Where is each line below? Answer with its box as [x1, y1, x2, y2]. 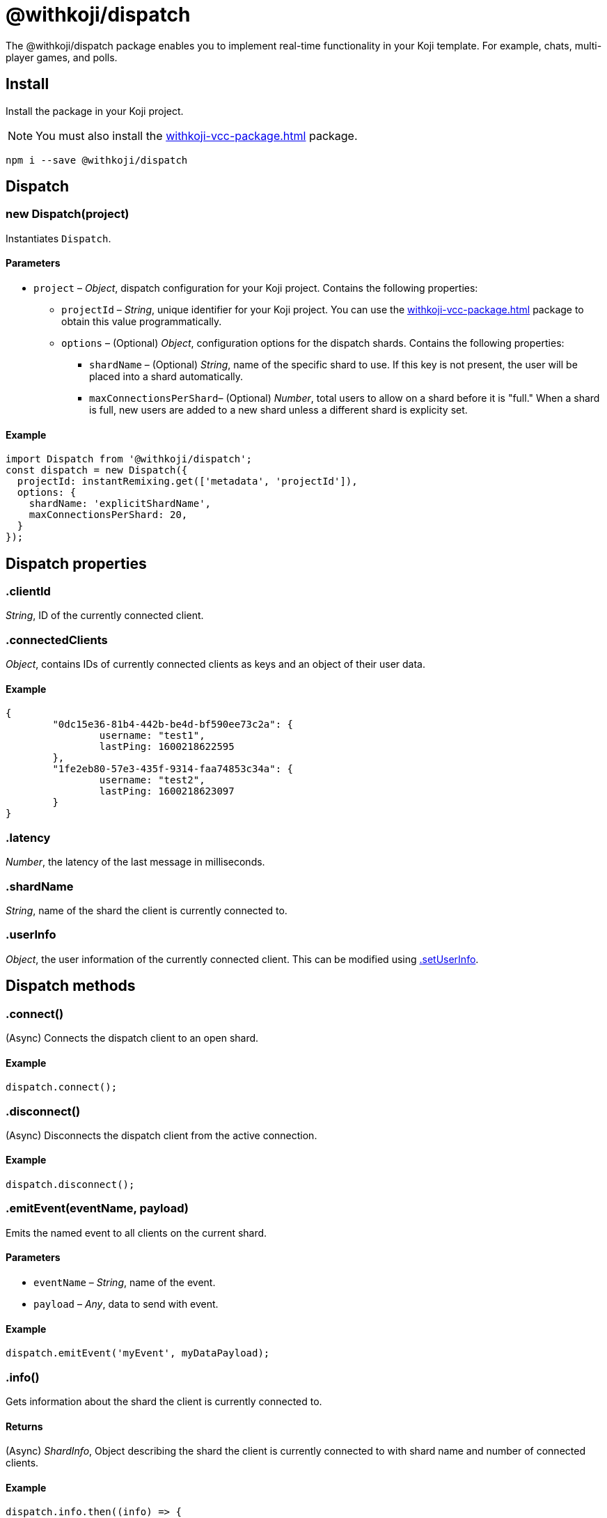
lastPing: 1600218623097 [99, 785, 235, 797]
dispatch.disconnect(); [6, 1179, 135, 1191]
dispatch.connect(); [6, 1081, 118, 1093]
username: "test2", [99, 774, 205, 786]
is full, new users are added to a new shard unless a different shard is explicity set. [89, 404, 468, 416]
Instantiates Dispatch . [6, 232, 111, 244]
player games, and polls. [6, 51, 118, 63]
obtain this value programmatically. [61, 315, 222, 328]
